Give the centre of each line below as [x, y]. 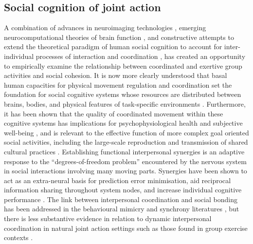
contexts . [18, 237]
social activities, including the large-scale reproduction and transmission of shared [126, 142]
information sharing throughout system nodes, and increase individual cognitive [123, 190]
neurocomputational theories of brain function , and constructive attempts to [119, 37]
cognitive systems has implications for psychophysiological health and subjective [123, 123]
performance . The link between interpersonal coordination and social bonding [121, 199]
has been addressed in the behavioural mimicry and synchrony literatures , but [122, 209]
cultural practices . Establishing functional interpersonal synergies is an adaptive [124, 151]
